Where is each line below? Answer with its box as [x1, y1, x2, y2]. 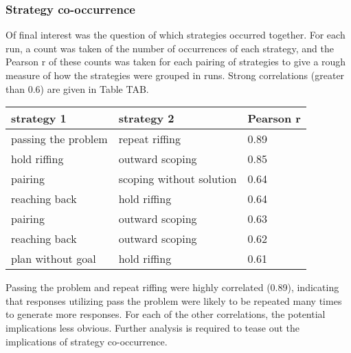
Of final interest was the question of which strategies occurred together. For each [5, 28, 346, 42]
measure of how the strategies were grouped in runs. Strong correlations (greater [5, 68, 345, 82]
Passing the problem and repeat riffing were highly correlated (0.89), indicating [5, 280, 339, 295]
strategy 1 [11, 110, 67, 127]
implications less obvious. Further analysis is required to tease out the [5, 320, 299, 334]
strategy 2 [118, 110, 174, 127]
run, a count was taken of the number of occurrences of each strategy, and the [5, 41, 334, 55]
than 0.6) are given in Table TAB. [5, 81, 149, 96]
